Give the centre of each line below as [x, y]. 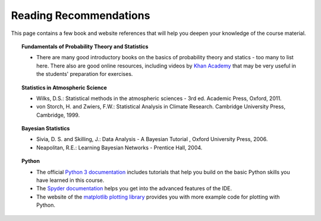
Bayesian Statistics [46, 129]
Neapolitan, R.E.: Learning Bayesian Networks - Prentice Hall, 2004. [119, 148]
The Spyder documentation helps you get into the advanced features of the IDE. [134, 188]
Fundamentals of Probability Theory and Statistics [85, 46]
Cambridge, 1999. [58, 115]
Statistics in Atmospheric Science [64, 87]
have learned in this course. [70, 180]
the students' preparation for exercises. [85, 74]
